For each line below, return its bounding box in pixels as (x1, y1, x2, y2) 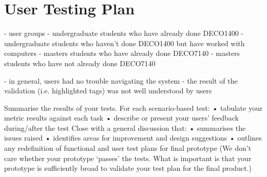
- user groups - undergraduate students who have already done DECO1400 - (4, 28, 244, 38)
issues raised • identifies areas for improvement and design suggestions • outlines (4, 132, 262, 143)
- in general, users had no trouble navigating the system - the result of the (4, 75, 238, 86)
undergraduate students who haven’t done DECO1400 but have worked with (4, 37, 245, 48)
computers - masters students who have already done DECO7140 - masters (4, 48, 240, 58)
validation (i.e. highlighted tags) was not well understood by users (4, 85, 212, 96)
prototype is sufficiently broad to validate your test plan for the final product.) (4, 163, 252, 173)
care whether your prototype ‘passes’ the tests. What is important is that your (4, 152, 252, 163)
